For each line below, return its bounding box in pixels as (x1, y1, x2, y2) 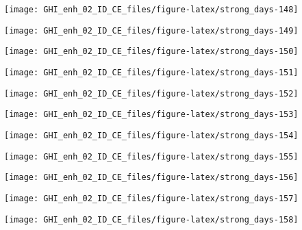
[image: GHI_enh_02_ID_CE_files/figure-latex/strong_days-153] (4, 110, 299, 120)
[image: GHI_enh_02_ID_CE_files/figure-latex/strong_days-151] (4, 67, 299, 77)
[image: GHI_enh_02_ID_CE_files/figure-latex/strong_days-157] (4, 193, 299, 203)
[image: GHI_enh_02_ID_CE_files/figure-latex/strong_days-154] (4, 130, 299, 140)
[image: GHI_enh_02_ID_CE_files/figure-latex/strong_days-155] (4, 151, 299, 162)
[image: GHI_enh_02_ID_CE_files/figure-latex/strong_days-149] (4, 25, 299, 36)
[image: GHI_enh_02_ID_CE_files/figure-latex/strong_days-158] (4, 214, 299, 225)
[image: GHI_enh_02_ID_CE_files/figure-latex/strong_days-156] (4, 172, 299, 183)
